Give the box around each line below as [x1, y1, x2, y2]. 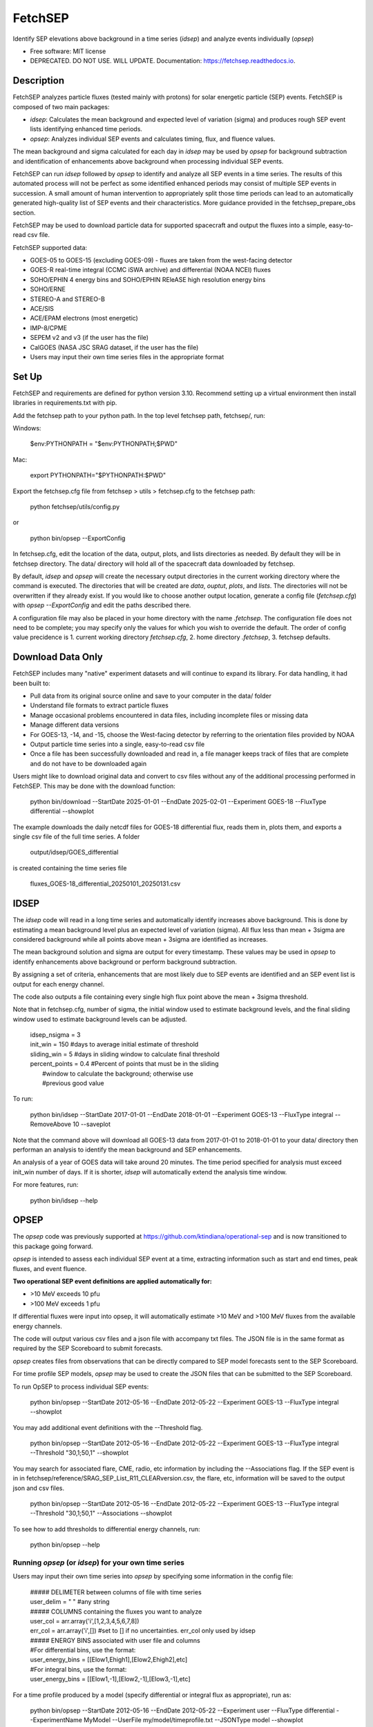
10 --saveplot [73, 1120, 111, 1129]
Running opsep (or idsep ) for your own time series [12, 1558, 184, 1567]
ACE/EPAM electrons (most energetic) [30, 314, 138, 323]
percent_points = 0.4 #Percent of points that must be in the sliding [30, 1060, 219, 1068]
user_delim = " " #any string [30, 1598, 110, 1606]
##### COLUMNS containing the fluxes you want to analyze [30, 1607, 202, 1616]
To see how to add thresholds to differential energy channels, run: [12, 1525, 200, 1533]
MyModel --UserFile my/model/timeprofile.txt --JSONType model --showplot [84, 1716, 303, 1724]
